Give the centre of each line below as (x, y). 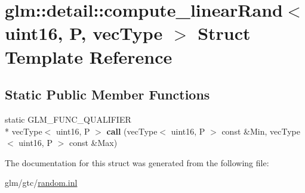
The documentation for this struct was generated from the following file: (137, 162)
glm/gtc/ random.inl (41, 183)
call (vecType (132, 131)
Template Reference (89, 56)
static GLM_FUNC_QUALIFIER (68, 119)
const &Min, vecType (261, 131)
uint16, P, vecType (84, 33)
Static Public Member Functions (107, 94)
